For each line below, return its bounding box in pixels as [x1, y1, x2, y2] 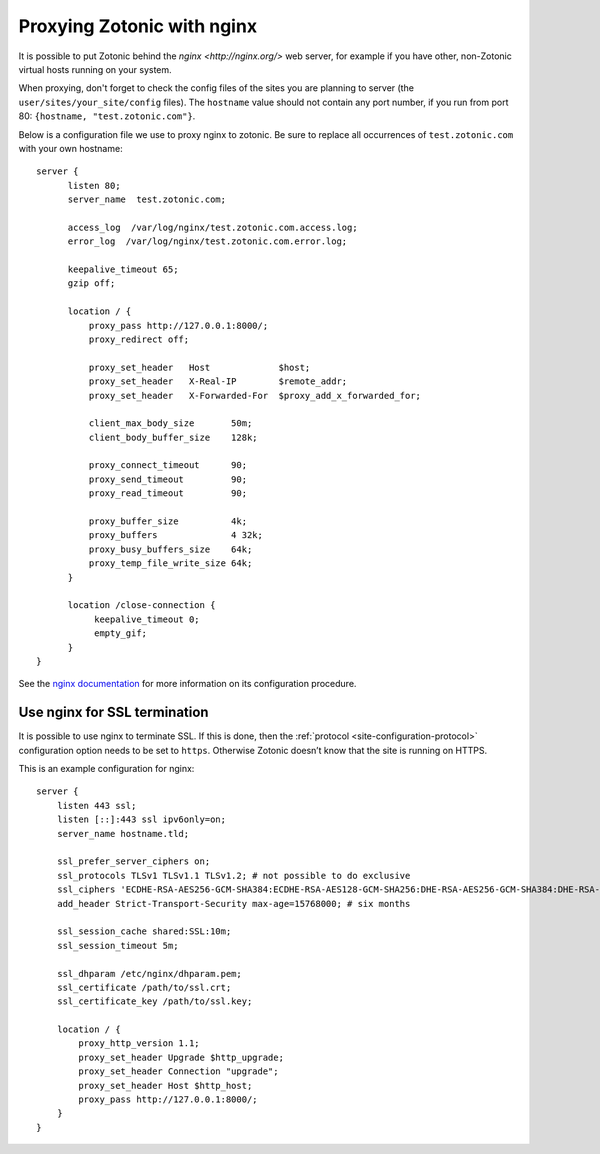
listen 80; [67, 180, 121, 191]
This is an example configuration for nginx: [18, 763, 195, 775]
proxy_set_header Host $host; [88, 361, 311, 373]
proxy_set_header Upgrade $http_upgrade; [78, 1051, 285, 1063]
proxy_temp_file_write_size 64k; [88, 558, 253, 569]
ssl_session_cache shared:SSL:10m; [56, 926, 232, 937]
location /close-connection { [67, 600, 216, 611]
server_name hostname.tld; [56, 828, 190, 839]
